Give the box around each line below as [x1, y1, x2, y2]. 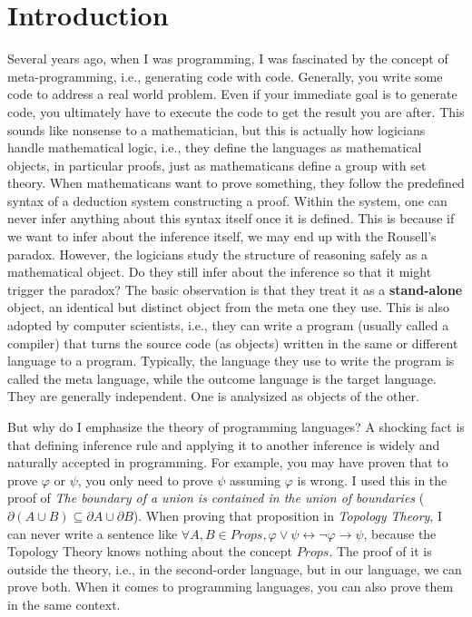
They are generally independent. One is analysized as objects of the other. [7, 387, 419, 406]
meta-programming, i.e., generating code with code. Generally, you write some [7, 66, 443, 85]
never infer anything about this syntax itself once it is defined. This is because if [7, 209, 455, 228]
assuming [229, 470, 281, 489]
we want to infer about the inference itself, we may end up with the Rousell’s [7, 227, 437, 246]
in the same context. [7, 594, 121, 613]
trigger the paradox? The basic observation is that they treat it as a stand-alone [7, 279, 463, 299]
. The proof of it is [329, 542, 432, 561]
